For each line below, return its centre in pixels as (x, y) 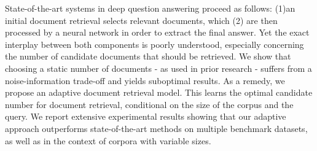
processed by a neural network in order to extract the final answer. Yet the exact (157, 32)
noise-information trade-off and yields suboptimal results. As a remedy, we (145, 80)
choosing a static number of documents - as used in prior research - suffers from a (158, 68)
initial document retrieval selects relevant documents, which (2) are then (141, 20)
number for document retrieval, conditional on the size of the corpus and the (149, 104)
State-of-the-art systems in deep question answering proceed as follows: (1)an (150, 8)
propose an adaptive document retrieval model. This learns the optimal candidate (159, 92)
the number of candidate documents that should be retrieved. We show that (148, 56)
